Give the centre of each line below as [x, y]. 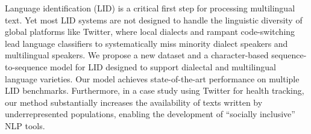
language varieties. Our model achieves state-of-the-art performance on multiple [152, 78]
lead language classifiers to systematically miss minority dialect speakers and [146, 43]
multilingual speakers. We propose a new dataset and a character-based [137, 55]
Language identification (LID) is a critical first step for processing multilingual [150, 8]
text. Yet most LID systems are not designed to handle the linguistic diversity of [154, 20]
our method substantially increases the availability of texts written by [134, 102]
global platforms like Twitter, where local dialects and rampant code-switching [150, 32]
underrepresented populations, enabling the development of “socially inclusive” [150, 114]
